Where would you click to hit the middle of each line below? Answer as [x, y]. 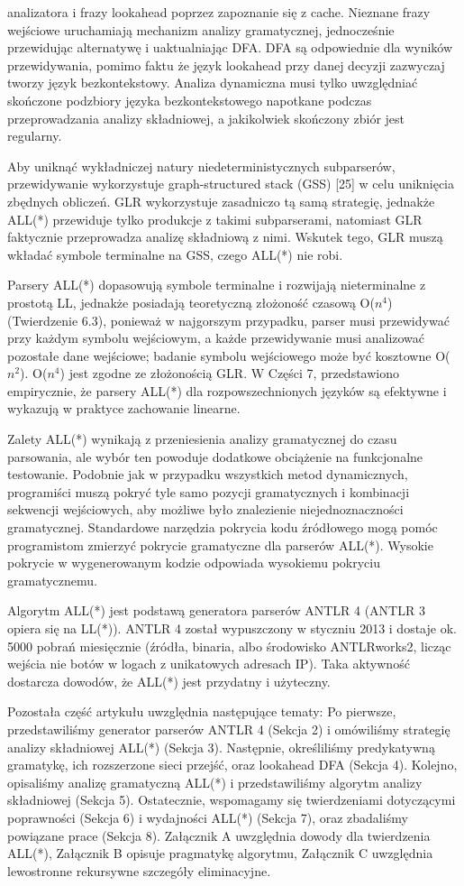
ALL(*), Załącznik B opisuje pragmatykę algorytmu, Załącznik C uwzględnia [220, 853]
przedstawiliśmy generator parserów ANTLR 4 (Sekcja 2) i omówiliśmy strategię [229, 729]
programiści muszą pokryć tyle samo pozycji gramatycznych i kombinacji [209, 491]
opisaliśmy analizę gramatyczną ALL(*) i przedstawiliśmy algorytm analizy [215, 782]
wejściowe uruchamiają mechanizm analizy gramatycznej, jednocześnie [201, 29]
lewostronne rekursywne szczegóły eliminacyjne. [139, 870]
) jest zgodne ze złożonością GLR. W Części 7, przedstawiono [229, 373]
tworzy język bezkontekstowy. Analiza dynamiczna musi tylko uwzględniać [213, 83]
